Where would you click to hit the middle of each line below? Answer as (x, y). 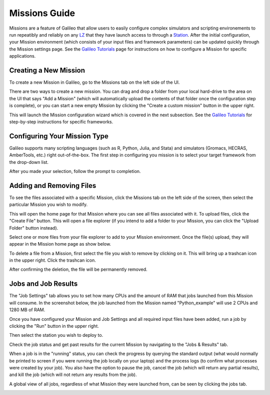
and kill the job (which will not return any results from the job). (73, 375)
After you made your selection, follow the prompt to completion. (75, 171)
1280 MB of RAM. (27, 310)
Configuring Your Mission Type (59, 136)
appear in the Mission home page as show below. (60, 244)
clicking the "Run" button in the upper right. (54, 326)
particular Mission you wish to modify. (48, 205)
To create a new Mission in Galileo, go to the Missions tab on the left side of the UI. (94, 82)
